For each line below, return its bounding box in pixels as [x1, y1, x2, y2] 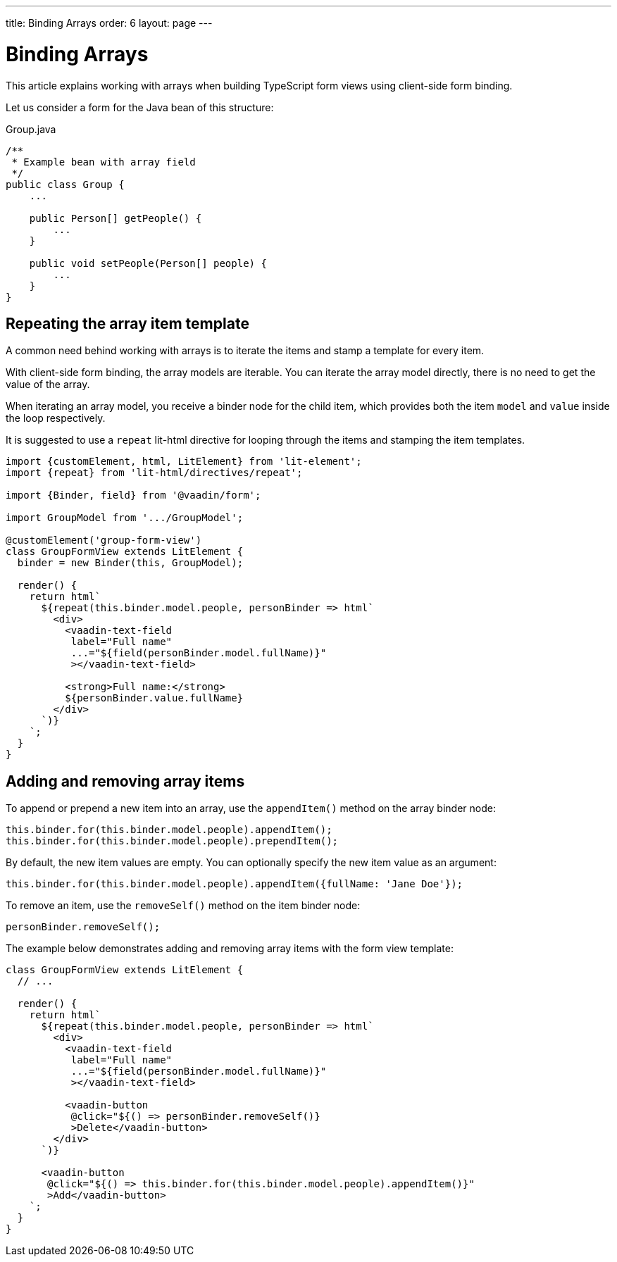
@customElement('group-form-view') [6, 535, 202, 546]
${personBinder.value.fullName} [65, 692, 244, 704]
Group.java [6, 123, 56, 135]
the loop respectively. [6, 412, 106, 425]
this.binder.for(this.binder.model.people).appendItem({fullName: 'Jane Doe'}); [6, 878, 463, 890]
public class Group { [6, 178, 125, 190]
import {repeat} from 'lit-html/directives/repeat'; [6, 467, 303, 479]
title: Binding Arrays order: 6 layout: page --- [6, 17, 213, 29]
